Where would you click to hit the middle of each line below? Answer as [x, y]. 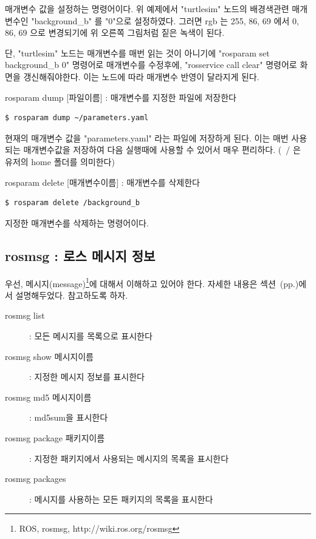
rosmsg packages [36, 479]
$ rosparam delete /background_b [72, 203]
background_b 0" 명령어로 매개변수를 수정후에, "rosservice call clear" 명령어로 [151, 65]
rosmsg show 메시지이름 [49, 356]
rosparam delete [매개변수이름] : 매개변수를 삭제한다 [102, 182]
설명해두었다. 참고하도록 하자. [72, 295]
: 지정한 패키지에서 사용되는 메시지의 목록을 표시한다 [129, 458]
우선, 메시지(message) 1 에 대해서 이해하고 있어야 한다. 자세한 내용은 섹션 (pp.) [152, 282]
